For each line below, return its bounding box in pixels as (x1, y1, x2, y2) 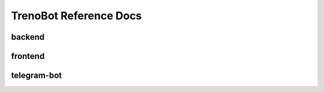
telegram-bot (11, 70, 62, 81)
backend (11, 32, 45, 42)
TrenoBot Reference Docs (11, 9, 142, 22)
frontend (11, 51, 45, 61)
